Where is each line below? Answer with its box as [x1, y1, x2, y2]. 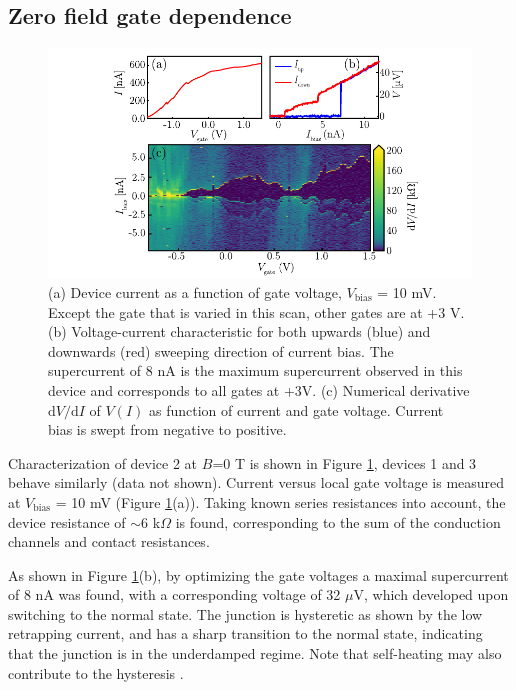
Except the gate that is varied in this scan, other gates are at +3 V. [48, 301, 465, 322]
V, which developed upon [353, 584, 509, 605]
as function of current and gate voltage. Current [149, 399, 444, 420]
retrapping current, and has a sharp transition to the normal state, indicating [8, 623, 483, 644]
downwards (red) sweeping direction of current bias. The [48, 340, 394, 361]
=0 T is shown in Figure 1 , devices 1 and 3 [212, 452, 477, 473]
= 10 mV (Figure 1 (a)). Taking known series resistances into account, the [55, 491, 506, 512]
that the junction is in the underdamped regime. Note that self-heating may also [8, 643, 502, 664]
